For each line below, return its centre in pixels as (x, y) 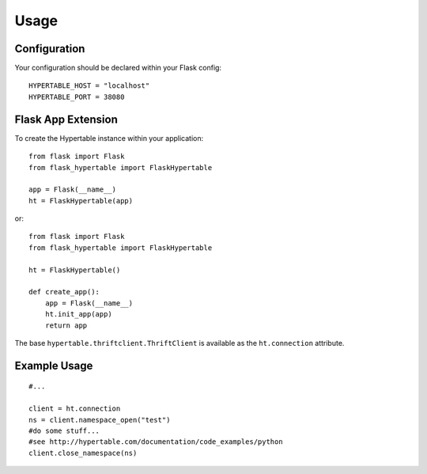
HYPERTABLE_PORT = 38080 (77, 97)
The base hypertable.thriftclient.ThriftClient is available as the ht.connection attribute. (179, 343)
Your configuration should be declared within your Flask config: (118, 68)
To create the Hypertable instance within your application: (109, 138)
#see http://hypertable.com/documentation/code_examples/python (156, 442)
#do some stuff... (64, 430)
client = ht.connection (75, 409)
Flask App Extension (66, 119)
